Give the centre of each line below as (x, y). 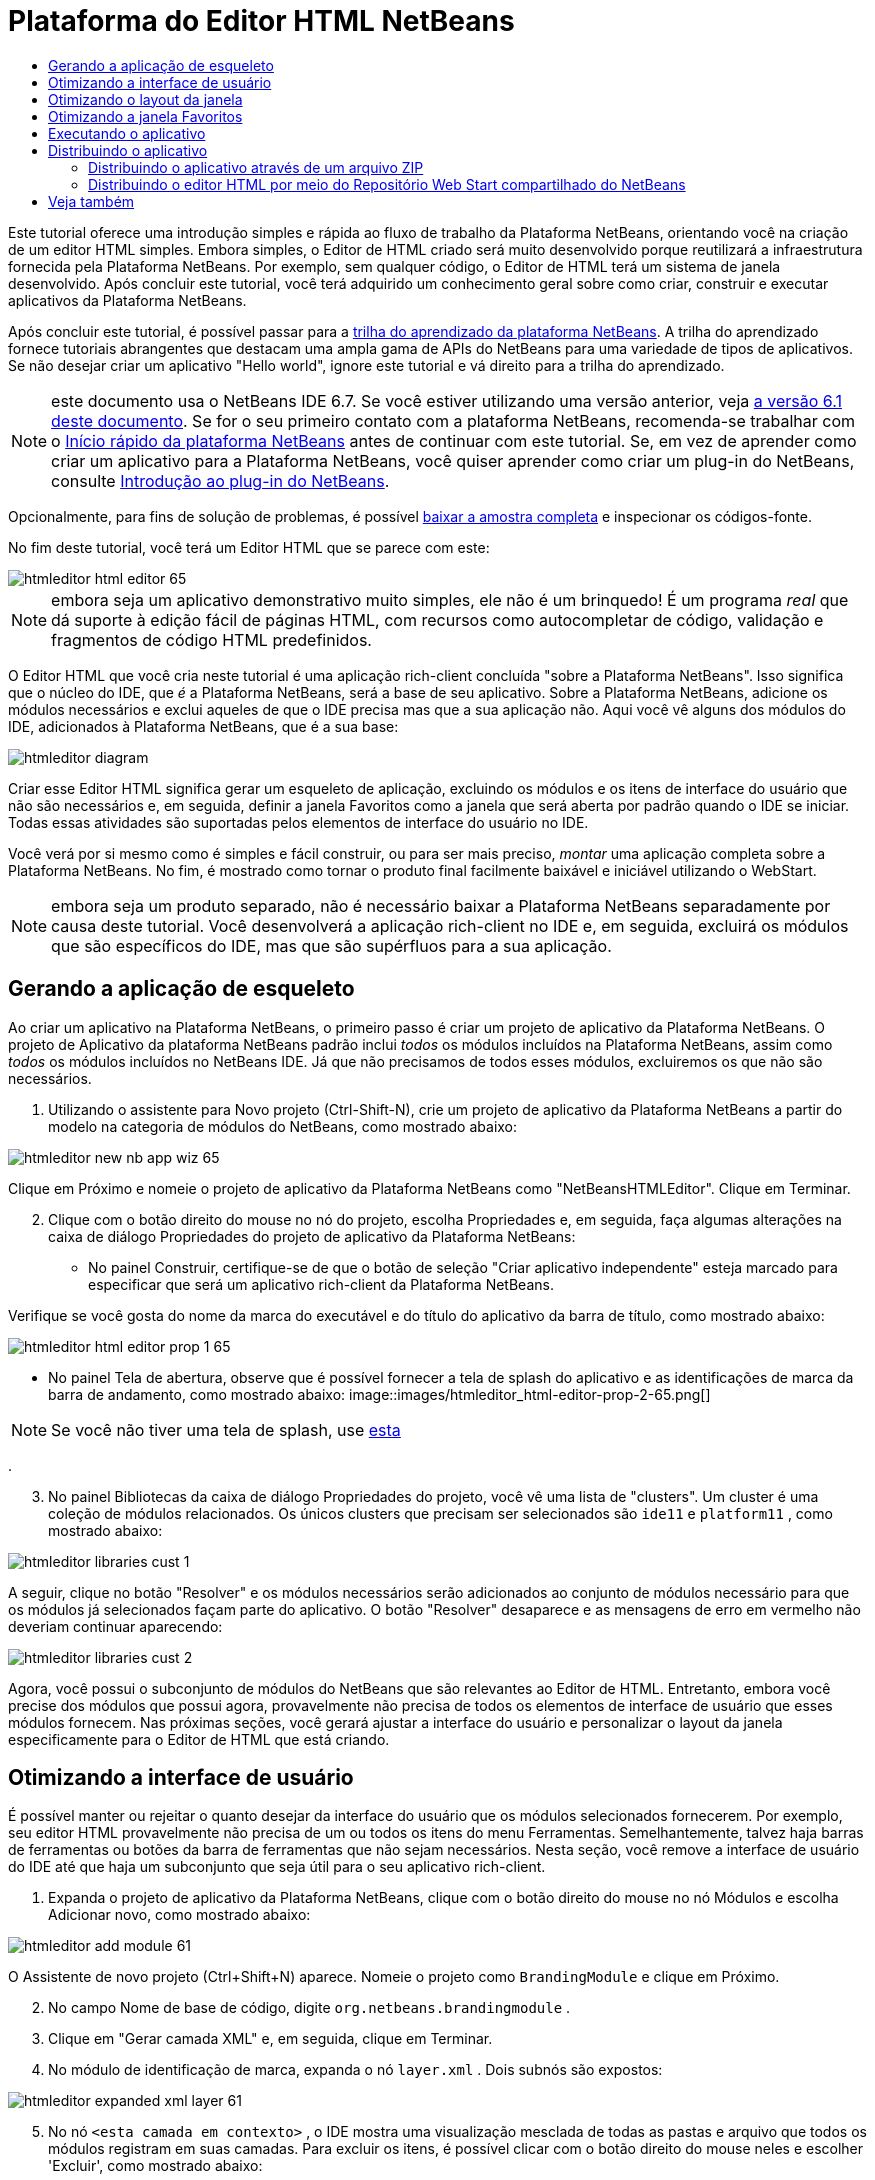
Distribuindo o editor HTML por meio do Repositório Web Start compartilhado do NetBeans (387, 184)
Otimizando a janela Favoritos (145, 116)
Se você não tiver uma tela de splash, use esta (226, 1429)
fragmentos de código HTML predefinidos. (211, 639)
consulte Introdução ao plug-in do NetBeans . (220, 480)
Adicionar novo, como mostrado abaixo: (179, 1915)
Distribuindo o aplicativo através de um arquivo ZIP (256, 167)
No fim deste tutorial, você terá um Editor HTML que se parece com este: (249, 547)
